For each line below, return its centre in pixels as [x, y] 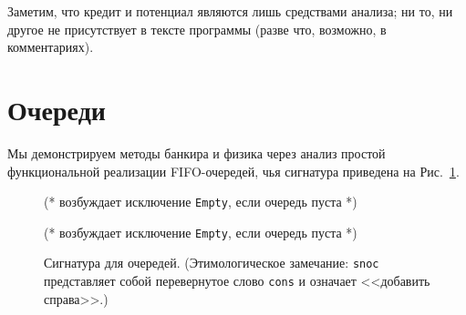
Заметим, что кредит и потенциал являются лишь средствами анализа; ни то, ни [230, 11]
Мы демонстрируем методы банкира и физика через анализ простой [197, 152]
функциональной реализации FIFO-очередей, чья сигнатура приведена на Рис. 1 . [233, 171]
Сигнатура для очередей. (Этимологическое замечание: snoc [212, 263]
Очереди [57, 109]
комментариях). [51, 47]
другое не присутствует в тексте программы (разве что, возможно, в [197, 29]
